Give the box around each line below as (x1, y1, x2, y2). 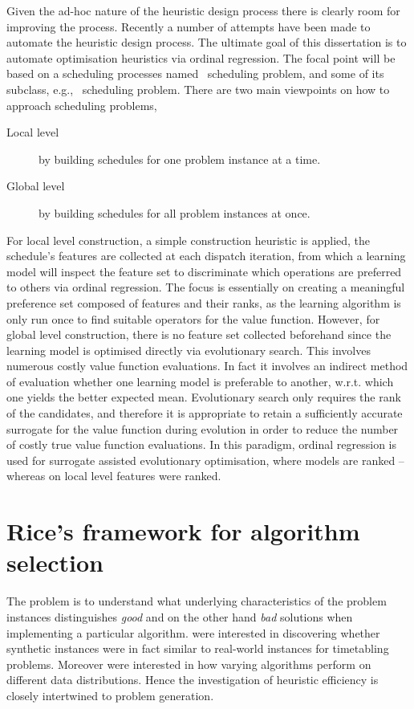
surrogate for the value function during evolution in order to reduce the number (6, 420, 399, 437)
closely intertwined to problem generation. (6, 687, 214, 703)
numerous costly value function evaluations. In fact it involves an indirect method (6, 357, 408, 374)
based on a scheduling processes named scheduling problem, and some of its (6, 65, 384, 82)
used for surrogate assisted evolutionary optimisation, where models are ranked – (6, 451, 404, 468)
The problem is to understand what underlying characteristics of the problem (6, 593, 387, 609)
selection (6, 546, 103, 579)
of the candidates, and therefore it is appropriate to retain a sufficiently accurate (6, 405, 403, 422)
